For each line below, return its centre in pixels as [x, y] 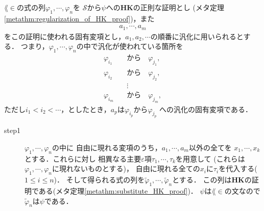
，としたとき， [86, 109]
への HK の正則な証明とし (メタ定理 [165, 7]
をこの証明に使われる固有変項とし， [65, 36]
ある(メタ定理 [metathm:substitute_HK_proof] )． [118, 190]
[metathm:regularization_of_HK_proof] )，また [79, 18]
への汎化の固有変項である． [206, 109]
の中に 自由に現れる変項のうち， [107, 147]
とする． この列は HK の [212, 180]
